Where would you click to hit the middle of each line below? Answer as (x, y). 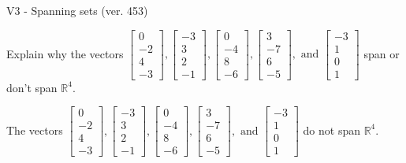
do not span (332, 130)
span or (382, 53)
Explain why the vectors (65, 53)
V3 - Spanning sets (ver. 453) (77, 10)
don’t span (32, 87)
